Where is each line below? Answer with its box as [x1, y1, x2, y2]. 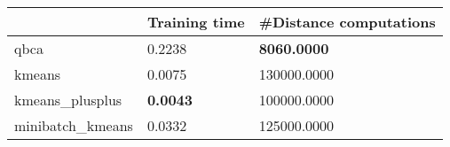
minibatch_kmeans [14, 115, 133, 135]
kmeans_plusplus [14, 89, 122, 110]
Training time [146, 12, 245, 32]
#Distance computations [258, 12, 436, 32]
